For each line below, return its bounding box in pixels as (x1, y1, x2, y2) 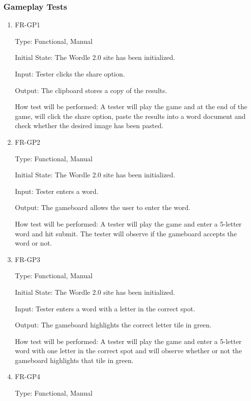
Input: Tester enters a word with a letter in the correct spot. (15, 303, 196, 313)
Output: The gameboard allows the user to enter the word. (15, 202, 191, 212)
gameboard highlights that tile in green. (15, 355, 134, 365)
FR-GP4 (15, 371, 40, 382)
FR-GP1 (15, 19, 40, 30)
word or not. (15, 238, 52, 248)
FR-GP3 (15, 254, 40, 264)
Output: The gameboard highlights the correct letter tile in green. (15, 320, 212, 330)
